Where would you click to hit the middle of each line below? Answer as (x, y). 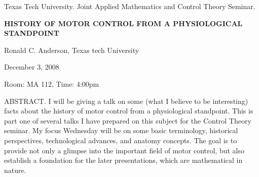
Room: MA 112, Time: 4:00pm (52, 83)
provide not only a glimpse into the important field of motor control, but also (124, 150)
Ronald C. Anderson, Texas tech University (72, 50)
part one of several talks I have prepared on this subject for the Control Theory (128, 120)
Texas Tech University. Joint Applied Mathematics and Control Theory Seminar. (130, 6)
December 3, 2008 (32, 67)
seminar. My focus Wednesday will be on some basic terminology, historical (121, 130)
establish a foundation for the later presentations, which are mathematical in (123, 160)
